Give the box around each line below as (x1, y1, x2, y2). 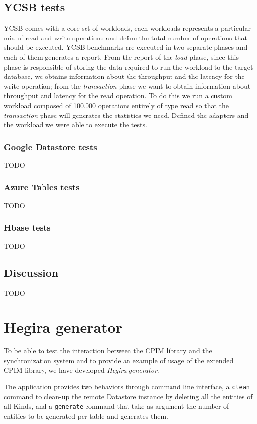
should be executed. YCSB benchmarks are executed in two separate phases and (4, 42, 248, 52)
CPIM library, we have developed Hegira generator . (4, 365, 159, 375)
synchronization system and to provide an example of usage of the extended (4, 355, 234, 365)
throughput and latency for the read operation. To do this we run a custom (4, 90, 232, 101)
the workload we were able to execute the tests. (4, 119, 147, 130)
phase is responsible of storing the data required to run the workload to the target (4, 61, 253, 72)
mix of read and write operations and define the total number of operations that (4, 32, 247, 42)
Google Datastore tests (4, 140, 97, 153)
